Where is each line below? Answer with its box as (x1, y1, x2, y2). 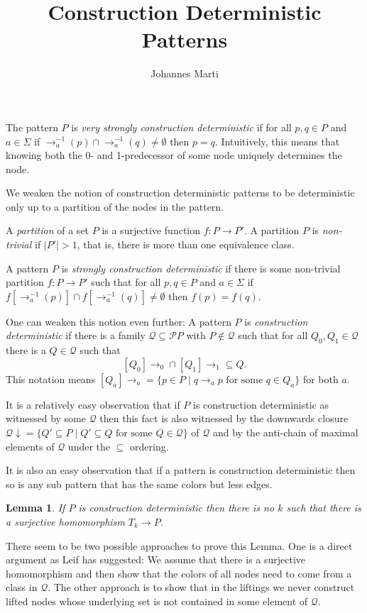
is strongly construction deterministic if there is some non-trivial (61, 260, 341, 275)
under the (67, 438, 111, 453)
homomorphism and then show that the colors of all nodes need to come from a (6, 565, 352, 580)
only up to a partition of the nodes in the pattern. (6, 199, 224, 214)
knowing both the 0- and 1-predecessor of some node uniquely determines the (6, 148, 342, 162)
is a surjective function (102, 223, 201, 238)
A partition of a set (6, 223, 89, 238)
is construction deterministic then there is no (78, 500, 275, 515)
